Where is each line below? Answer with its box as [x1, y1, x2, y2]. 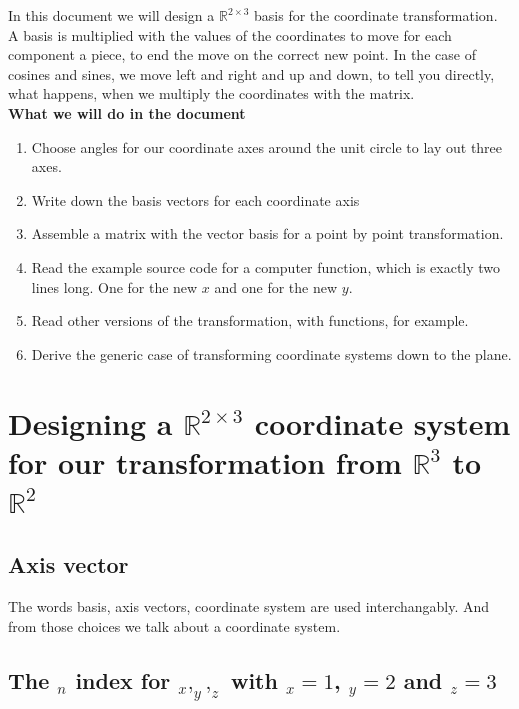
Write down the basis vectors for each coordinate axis [31, 189, 360, 210]
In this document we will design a [8, 5, 215, 25]
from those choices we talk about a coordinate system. [8, 615, 341, 636]
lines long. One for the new [31, 276, 198, 297]
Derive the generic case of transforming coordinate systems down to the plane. [31, 343, 512, 364]
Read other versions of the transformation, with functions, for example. [31, 310, 469, 331]
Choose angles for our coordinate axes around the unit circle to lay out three [31, 136, 503, 157]
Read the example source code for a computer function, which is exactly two [31, 256, 501, 277]
